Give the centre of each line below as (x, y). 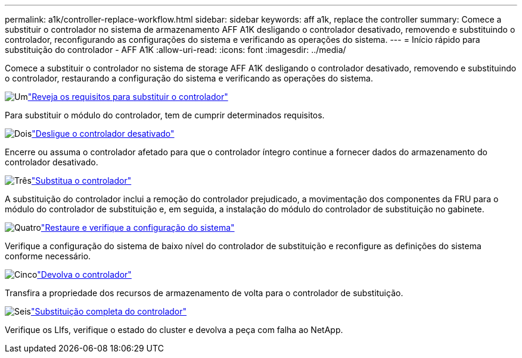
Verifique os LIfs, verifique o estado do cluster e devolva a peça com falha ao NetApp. (174, 330)
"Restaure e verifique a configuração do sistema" (138, 227)
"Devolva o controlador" (84, 274)
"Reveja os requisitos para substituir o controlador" (128, 97)
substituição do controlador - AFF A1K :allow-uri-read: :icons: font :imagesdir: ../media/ (175, 50)
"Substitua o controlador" (81, 180)
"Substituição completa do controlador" (109, 311)
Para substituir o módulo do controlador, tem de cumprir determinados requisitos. (165, 115)
